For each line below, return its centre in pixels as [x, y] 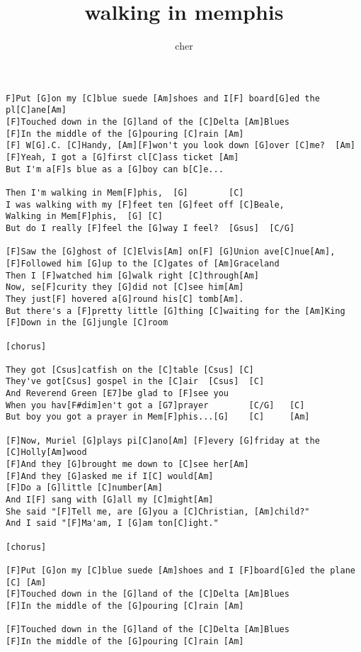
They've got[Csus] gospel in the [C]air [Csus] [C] [135, 382]
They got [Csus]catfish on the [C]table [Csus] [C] [130, 370]
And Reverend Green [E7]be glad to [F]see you [117, 394]
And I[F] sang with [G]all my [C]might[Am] [110, 500]
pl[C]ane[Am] [36, 110]
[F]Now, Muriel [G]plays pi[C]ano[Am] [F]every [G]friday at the [163, 440]
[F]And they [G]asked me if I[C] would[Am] [110, 476]
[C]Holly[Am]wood [46, 453]
